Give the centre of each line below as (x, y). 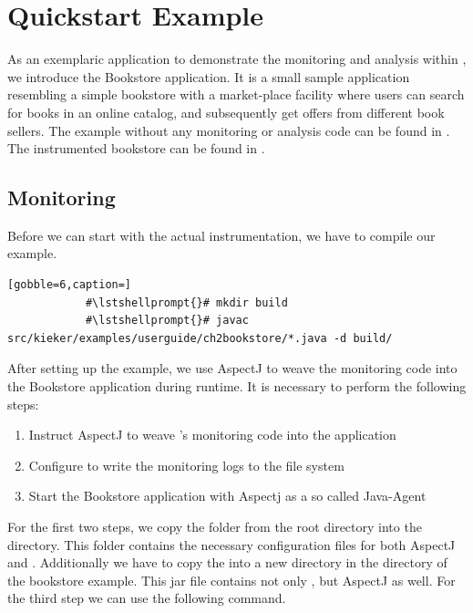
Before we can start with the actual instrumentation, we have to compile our (221, 235)
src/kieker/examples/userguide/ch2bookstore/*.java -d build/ (200, 338)
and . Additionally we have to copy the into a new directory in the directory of (227, 562)
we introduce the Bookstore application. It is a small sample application (209, 76)
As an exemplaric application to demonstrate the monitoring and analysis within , (237, 59)
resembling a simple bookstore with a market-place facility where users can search (236, 94)
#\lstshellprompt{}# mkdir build (186, 302)
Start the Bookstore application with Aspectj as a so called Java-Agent (227, 496)
